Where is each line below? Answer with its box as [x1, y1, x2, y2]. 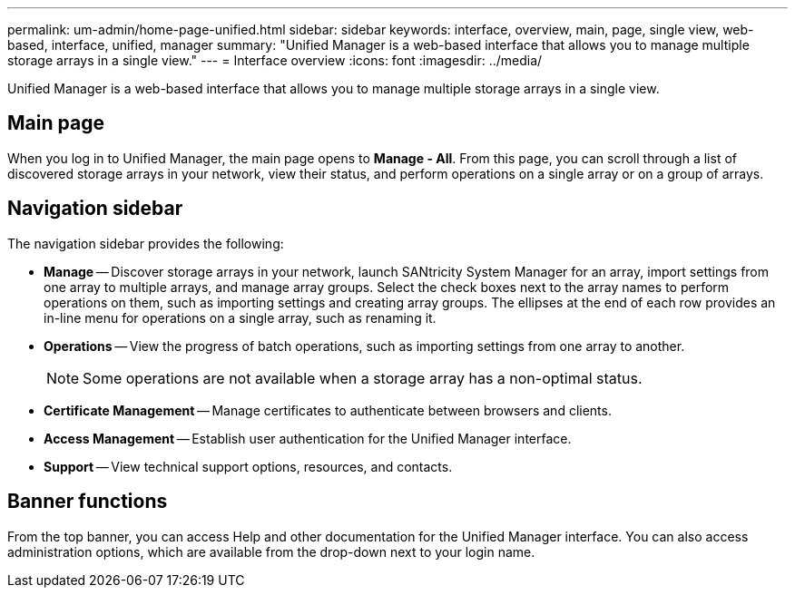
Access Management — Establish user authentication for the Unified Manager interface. [44, 430, 572, 446]
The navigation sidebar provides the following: [7, 235, 284, 251]
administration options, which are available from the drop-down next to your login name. [7, 543, 535, 560]
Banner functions [7, 490, 168, 513]
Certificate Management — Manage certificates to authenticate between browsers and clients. [44, 402, 612, 418]
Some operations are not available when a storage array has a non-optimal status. [83, 368, 643, 387]
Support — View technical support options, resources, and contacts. [44, 458, 453, 474]
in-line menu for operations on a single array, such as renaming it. [44, 309, 437, 326]
